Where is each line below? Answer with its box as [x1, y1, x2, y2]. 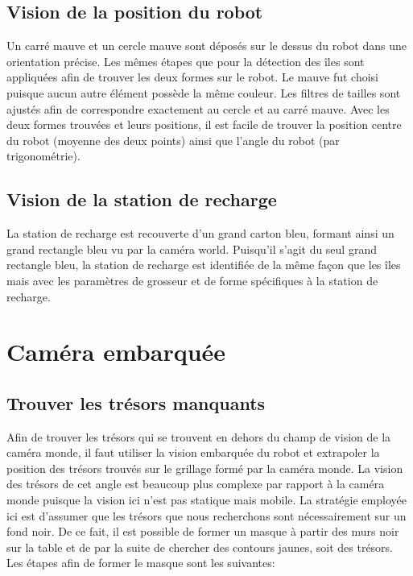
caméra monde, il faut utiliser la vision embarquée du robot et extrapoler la [6, 444, 380, 461]
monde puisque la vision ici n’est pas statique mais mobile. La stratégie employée [6, 491, 407, 508]
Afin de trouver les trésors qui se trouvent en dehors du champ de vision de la [6, 428, 391, 445]
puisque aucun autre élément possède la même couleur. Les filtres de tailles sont [6, 84, 401, 101]
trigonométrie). [6, 147, 81, 164]
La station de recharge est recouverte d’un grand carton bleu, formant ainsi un [6, 225, 394, 242]
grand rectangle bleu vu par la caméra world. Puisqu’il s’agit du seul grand [6, 240, 377, 257]
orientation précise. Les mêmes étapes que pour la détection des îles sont [6, 52, 365, 69]
